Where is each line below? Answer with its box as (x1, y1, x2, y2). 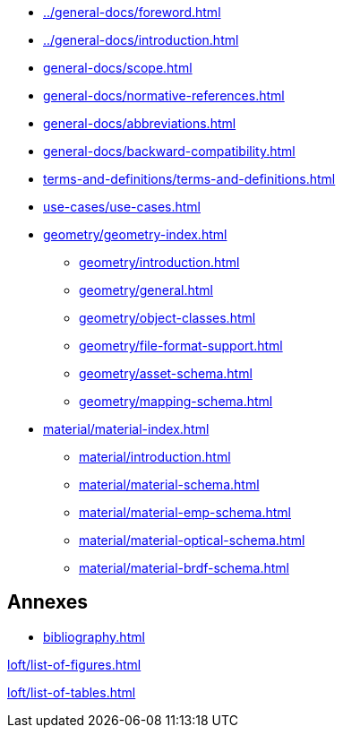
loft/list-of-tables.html (7, 684, 136, 700)
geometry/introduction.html (79, 255, 240, 270)
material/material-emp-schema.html (79, 505, 291, 520)
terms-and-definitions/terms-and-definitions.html (43, 171, 336, 186)
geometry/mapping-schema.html (79, 393, 273, 409)
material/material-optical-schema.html (79, 532, 305, 548)
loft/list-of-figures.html (7, 656, 141, 672)
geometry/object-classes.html (79, 310, 256, 325)
